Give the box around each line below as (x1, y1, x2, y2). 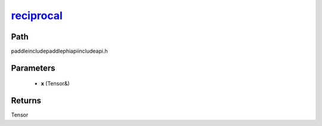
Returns (11, 96, 42, 106)
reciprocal (11, 9, 63, 22)
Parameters (11, 63, 55, 73)
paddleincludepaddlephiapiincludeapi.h (11, 48, 108, 55)
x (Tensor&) (41, 80, 70, 87)
